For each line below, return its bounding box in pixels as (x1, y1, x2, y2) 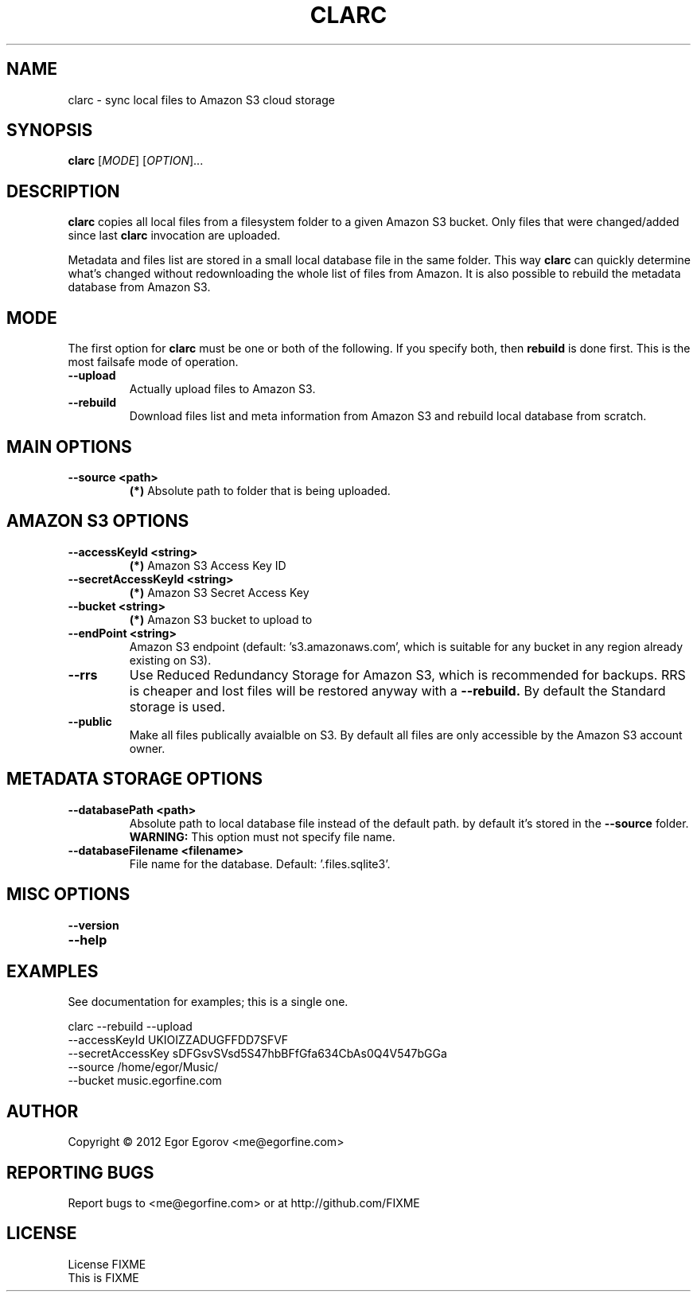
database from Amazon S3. (68, 280, 211, 294)
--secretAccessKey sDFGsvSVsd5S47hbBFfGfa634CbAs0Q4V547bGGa (68, 1047, 447, 1061)
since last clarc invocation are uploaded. (68, 228, 281, 243)
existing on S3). (129, 653, 212, 667)
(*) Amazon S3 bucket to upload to (129, 612, 313, 626)
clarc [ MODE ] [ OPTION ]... (68, 154, 204, 168)
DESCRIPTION (6, 181, 120, 201)
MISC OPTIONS (6, 884, 130, 905)
